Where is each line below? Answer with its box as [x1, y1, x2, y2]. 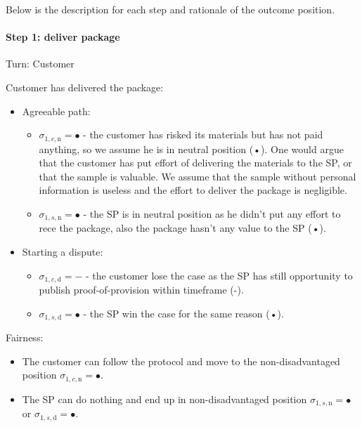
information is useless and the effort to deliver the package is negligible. [39, 183, 347, 197]
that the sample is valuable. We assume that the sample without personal [39, 169, 356, 183]
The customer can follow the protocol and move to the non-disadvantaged [22, 353, 340, 368]
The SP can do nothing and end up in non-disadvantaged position [22, 391, 307, 406]
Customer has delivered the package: [6, 79, 164, 94]
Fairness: [6, 330, 44, 345]
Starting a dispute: [22, 244, 103, 259]
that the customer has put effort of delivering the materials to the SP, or [39, 155, 352, 170]
